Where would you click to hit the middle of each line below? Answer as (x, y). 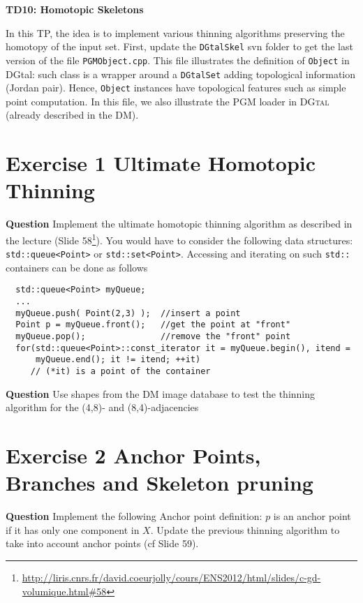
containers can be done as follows (77, 267)
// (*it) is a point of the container (120, 371)
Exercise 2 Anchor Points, (133, 455)
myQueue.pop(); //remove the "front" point (153, 337)
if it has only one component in (73, 529)
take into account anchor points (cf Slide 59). (102, 543)
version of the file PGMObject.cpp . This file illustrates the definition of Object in (178, 60)
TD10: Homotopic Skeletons (75, 9)
